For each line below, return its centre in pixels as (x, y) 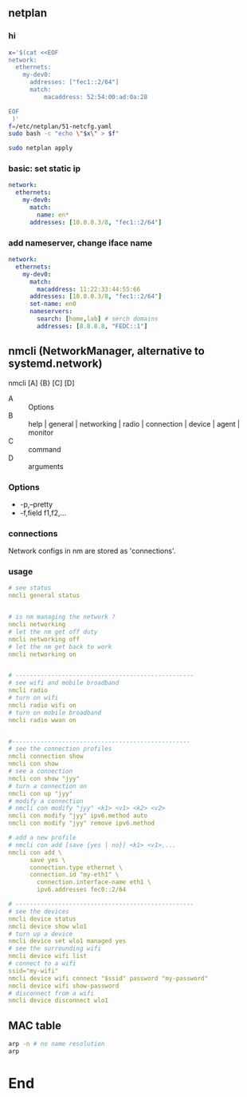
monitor (41, 432)
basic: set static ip (45, 169)
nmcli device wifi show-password (64, 986)
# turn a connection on (48, 786)
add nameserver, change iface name (80, 243)
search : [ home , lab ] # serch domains (98, 319)
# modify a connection (46, 801)
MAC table (35, 1025)
